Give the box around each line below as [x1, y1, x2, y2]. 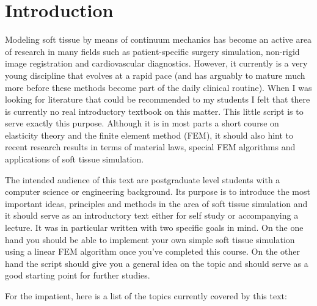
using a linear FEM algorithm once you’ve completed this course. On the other [5, 245, 300, 258]
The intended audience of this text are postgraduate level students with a [5, 173, 280, 186]
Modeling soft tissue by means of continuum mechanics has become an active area [5, 33, 312, 46]
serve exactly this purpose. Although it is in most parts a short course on [5, 117, 279, 129]
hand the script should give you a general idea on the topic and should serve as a [5, 257, 308, 269]
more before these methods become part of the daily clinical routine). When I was [5, 81, 312, 93]
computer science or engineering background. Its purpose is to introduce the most [5, 185, 310, 198]
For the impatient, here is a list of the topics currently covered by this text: [5, 290, 287, 302]
